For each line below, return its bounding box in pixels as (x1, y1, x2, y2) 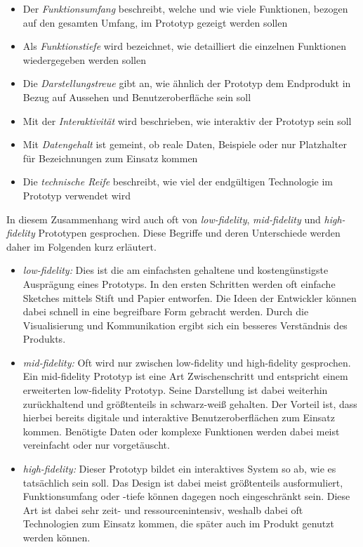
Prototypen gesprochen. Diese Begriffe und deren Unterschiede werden (38, 225, 341, 240)
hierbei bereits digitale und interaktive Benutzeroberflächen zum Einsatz (22, 410, 335, 425)
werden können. (22, 530, 91, 544)
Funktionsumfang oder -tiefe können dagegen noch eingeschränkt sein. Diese (22, 489, 350, 503)
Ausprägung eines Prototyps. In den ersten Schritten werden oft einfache (22, 276, 336, 291)
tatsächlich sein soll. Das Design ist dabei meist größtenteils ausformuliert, (22, 475, 343, 489)
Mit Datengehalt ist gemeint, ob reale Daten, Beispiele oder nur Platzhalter (22, 137, 347, 152)
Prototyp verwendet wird (22, 187, 131, 202)
